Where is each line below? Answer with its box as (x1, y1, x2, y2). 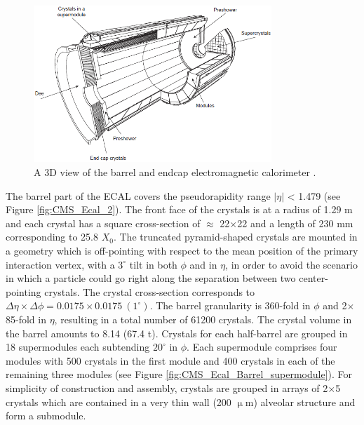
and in (189, 257, 217, 271)
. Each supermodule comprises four (187, 339, 337, 354)
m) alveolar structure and (245, 394, 356, 409)
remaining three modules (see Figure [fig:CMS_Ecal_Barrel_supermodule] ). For (6, 367, 353, 382)
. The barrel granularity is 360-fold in (149, 298, 311, 313)
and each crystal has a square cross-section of (6, 215, 201, 230)
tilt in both (129, 257, 177, 271)
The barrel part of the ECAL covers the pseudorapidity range (6, 188, 271, 203)
